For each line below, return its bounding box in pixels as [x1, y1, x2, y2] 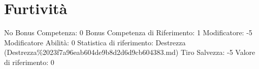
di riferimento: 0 [4, 56, 54, 67]
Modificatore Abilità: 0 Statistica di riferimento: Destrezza [4, 37, 186, 47]
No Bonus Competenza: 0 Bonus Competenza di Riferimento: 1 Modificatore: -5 [4, 27, 252, 38]
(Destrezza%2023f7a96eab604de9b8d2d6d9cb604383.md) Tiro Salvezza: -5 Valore [4, 47, 255, 57]
